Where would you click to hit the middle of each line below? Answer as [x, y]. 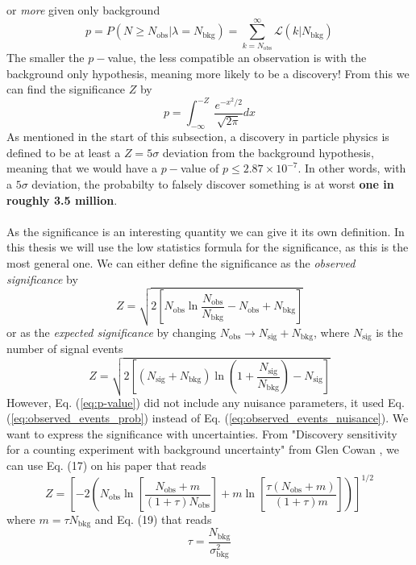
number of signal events [65, 349]
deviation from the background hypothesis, [268, 152]
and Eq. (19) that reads [153, 519]
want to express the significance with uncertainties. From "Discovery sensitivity [202, 433]
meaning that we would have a [82, 168]
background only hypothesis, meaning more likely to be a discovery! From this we [208, 73]
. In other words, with [352, 168]
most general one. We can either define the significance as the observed [181, 262]
